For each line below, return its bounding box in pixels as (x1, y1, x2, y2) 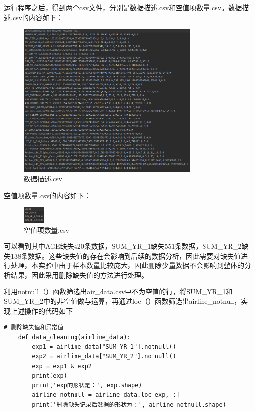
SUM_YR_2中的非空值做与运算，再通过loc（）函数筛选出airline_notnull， (4, 296, 241, 306)
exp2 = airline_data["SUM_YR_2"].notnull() (32, 353, 176, 360)
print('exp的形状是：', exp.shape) (32, 382, 142, 389)
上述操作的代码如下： (10, 305, 79, 316)
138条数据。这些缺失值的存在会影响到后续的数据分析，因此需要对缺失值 (10, 250, 241, 261)
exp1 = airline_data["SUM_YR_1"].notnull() (32, 343, 176, 351)
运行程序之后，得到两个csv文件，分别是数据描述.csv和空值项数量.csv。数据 (4, 2, 242, 12)
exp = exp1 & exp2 (32, 362, 92, 370)
